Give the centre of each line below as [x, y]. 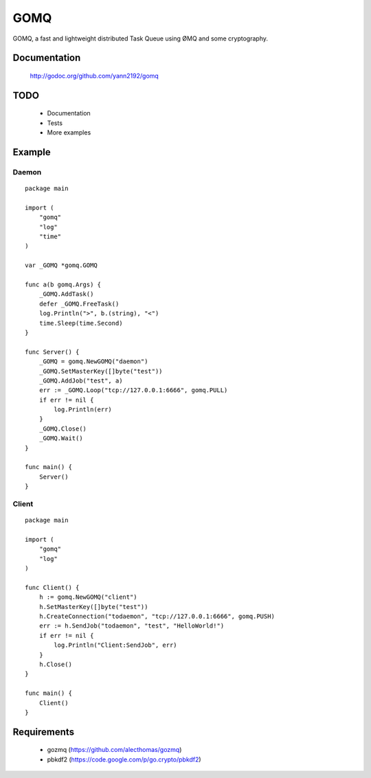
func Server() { [52, 352]
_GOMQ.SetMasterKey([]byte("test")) [101, 371]
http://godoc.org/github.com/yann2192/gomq [94, 76]
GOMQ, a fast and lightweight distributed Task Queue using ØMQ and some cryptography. [140, 38]
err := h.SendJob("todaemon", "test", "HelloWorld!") [132, 626]
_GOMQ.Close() [63, 428]
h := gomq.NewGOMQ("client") [88, 597]
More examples [69, 133]
